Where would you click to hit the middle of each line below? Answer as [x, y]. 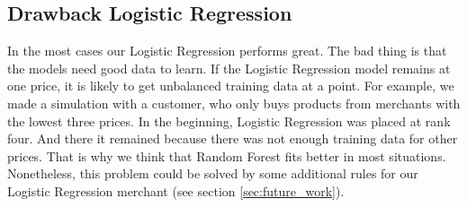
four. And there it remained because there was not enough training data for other [233, 138]
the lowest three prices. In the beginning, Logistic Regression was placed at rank [229, 121]
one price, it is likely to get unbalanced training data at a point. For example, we [231, 86]
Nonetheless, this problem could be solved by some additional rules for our [213, 173]
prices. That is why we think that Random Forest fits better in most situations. [227, 155]
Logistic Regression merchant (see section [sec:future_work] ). [176, 190]
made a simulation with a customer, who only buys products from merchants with [234, 103]
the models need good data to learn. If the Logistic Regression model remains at [229, 68]
